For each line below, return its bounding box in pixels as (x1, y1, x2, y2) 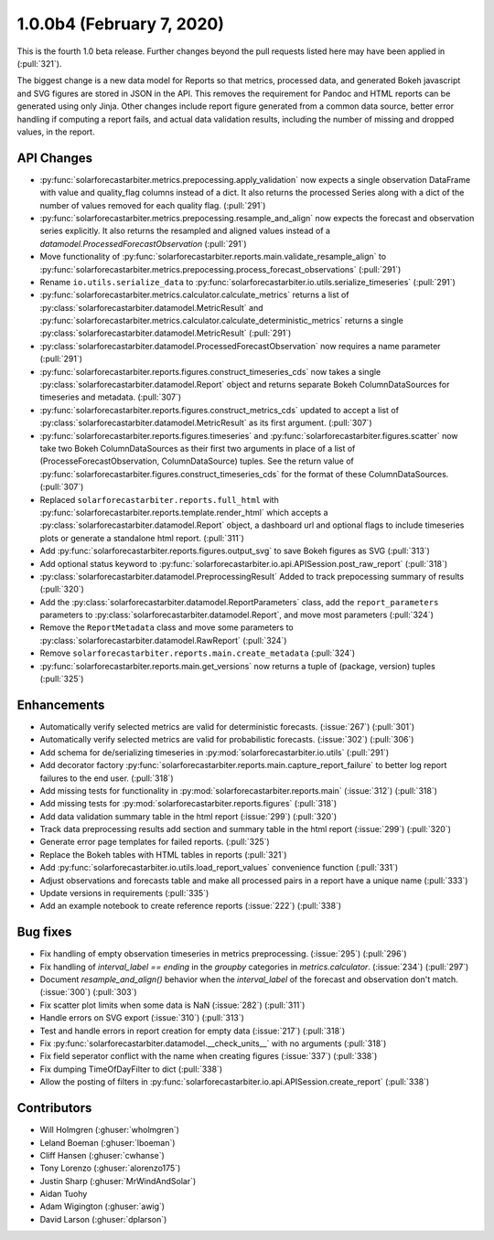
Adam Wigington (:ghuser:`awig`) (39, 1201, 165, 1212)
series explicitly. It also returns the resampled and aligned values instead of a (39, 225, 331, 237)
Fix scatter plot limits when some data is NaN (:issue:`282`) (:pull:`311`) (39, 999, 306, 1010)
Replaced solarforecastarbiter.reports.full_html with (39, 494, 279, 505)
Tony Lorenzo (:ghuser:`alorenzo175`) (39, 1162, 181, 1174)
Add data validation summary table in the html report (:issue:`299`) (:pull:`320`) (39, 810, 338, 822)
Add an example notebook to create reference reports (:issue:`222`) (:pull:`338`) (39, 901, 342, 912)
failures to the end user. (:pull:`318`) (39, 773, 174, 784)
